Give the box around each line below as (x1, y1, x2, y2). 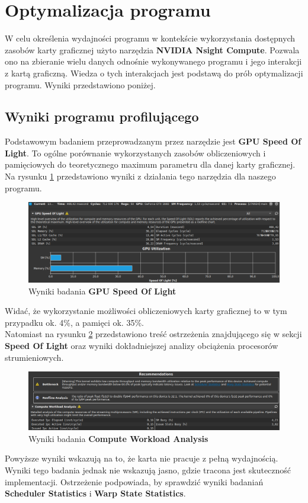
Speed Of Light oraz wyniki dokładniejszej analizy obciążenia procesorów (5, 339, 278, 352)
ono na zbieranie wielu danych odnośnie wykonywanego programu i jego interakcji (5, 55, 302, 68)
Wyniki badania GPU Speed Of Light (28, 284, 177, 297)
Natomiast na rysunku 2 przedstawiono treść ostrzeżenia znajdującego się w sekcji (5, 328, 302, 340)
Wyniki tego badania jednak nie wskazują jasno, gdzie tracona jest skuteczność (5, 463, 291, 476)
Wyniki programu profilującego (5, 107, 199, 126)
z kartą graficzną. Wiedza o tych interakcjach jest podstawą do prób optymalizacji (5, 66, 303, 79)
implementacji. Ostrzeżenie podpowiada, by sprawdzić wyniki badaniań (5, 475, 264, 488)
